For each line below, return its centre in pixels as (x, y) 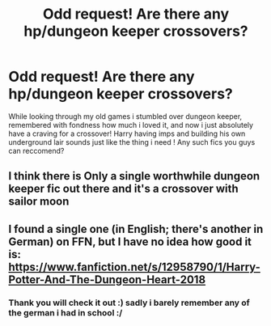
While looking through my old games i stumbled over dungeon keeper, (125, 116)
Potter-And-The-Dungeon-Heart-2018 (107, 279)
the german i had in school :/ (66, 312)
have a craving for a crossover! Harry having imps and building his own (127, 133)
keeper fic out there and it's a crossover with (123, 189)
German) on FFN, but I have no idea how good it (130, 241)
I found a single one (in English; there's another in (136, 229)
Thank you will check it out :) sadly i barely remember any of (129, 303)
